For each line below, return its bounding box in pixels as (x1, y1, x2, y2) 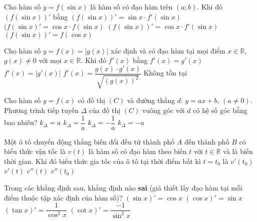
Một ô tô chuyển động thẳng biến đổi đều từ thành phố (4, 136, 175, 146)
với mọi (39, 55, 62, 65)
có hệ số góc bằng (193, 105, 247, 115)
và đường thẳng (127, 95, 175, 105)
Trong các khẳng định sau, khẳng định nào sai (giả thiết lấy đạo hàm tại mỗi (4, 182, 242, 193)
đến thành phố (184, 136, 229, 146)
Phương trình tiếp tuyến (4, 105, 79, 115)
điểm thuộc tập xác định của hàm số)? (4, 192, 123, 202)
